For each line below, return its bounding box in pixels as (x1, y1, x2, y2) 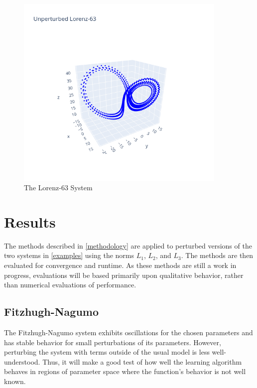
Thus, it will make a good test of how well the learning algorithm (42, 356, 242, 367)
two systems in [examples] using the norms (4, 250, 134, 260)
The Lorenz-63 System (24, 182, 93, 193)
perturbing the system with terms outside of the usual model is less (4, 347, 210, 357)
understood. (4, 356, 40, 367)
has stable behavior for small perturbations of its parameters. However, (4, 337, 221, 347)
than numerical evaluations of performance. (4, 279, 136, 290)
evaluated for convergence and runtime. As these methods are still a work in (4, 260, 237, 270)
